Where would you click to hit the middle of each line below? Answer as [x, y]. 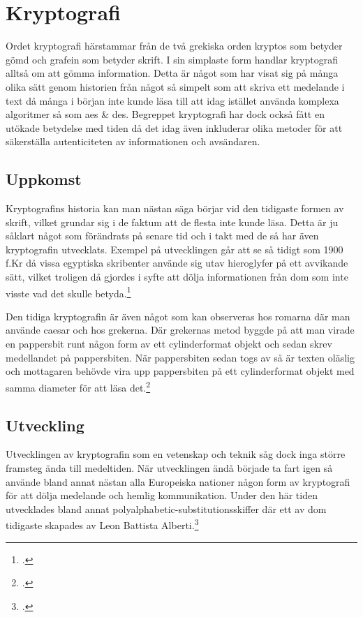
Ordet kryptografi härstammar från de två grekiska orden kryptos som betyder [174, 46]
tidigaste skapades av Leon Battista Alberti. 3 [102, 524]
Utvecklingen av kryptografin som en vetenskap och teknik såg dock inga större [176, 454]
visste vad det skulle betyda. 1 [68, 292]
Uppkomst [44, 179]
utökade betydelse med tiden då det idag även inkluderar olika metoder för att [174, 127]
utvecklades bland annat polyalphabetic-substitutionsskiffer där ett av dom [166, 508]
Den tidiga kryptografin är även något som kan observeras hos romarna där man [178, 316]
